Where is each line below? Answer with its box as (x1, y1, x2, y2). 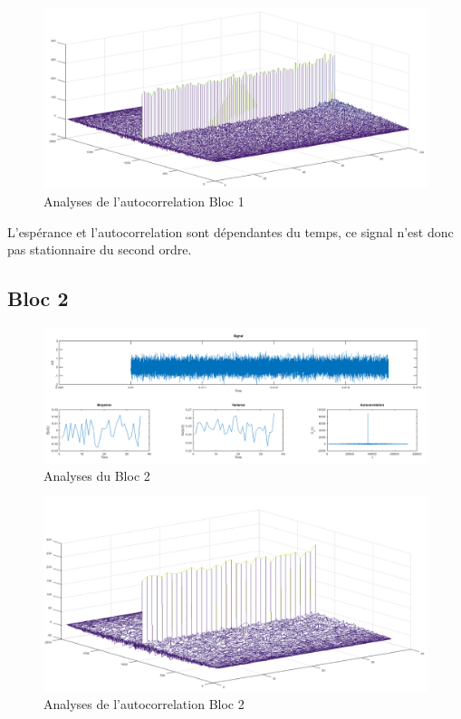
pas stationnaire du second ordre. (7, 240, 192, 259)
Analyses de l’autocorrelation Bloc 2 (43, 695, 245, 714)
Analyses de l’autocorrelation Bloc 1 (43, 192, 245, 210)
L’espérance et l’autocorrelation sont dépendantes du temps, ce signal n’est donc (7, 222, 454, 241)
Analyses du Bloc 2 (43, 465, 150, 484)
